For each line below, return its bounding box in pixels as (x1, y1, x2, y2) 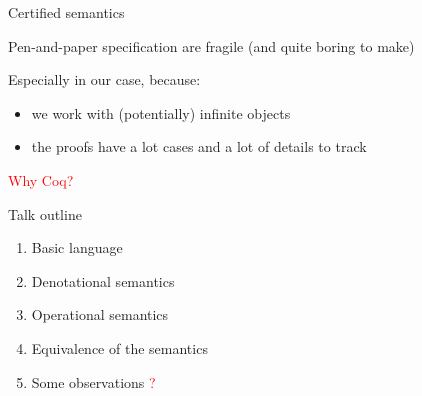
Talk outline (8, 203, 82, 224)
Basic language (31, 237, 123, 258)
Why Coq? (8, 169, 74, 190)
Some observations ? (31, 371, 156, 392)
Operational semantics (31, 304, 169, 325)
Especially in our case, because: (8, 69, 201, 90)
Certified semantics (8, 2, 125, 22)
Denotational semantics (31, 270, 175, 291)
